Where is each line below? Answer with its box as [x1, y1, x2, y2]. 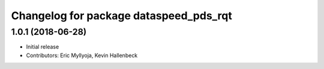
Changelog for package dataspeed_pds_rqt [11, 9, 232, 22]
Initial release [26, 43, 59, 50]
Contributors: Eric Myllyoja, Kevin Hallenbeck [26, 52, 138, 59]
